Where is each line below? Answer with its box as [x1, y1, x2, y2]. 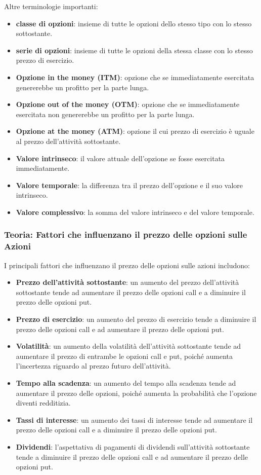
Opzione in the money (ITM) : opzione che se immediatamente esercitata [16, 71, 254, 82]
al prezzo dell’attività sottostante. [16, 135, 121, 146]
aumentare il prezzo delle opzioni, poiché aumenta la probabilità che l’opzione [16, 387, 257, 398]
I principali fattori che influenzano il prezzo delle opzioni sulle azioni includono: [4, 260, 250, 270]
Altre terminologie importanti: [4, 1, 98, 11]
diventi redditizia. [16, 397, 71, 408]
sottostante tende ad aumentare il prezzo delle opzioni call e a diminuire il [16, 286, 246, 297]
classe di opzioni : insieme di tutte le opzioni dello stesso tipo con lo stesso [16, 18, 252, 28]
